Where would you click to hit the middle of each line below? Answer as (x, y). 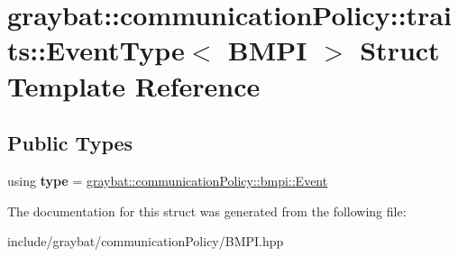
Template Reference (134, 85)
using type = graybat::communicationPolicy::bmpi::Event (168, 180)
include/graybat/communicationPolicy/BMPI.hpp (146, 241)
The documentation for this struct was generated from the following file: (207, 211)
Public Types (70, 143)
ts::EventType (96, 50)
